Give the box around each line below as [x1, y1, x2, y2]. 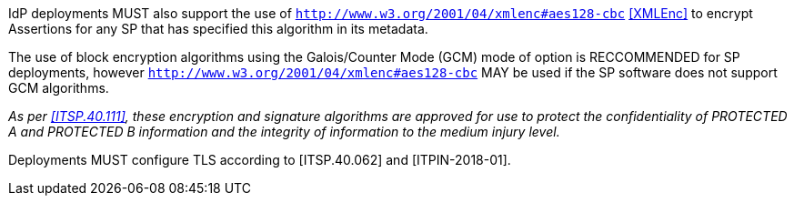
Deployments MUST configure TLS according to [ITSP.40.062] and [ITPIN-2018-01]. [8, 152, 511, 167]
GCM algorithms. [8, 80, 109, 96]
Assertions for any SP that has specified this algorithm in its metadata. [8, 21, 428, 36]
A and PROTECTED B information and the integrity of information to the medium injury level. [8, 124, 560, 139]
